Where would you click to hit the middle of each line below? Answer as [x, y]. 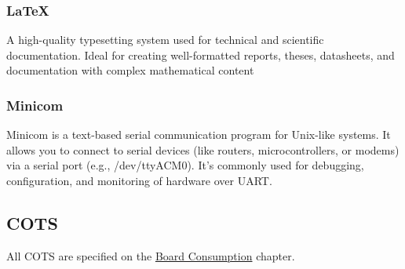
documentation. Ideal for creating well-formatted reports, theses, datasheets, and [201, 55]
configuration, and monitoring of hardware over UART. [139, 180]
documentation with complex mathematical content [130, 70]
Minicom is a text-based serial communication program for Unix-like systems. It [199, 134]
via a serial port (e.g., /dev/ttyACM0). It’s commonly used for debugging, [185, 165]
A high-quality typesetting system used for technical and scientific [165, 40]
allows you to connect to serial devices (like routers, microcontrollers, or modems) [203, 149]
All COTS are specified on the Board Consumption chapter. [151, 255]
